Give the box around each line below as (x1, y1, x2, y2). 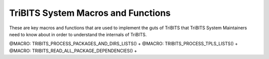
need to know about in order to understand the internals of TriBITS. (9, 31, 147, 37)
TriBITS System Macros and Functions (9, 7, 171, 18)
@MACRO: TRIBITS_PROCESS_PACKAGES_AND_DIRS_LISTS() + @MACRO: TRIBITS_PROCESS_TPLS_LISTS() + (9, 41, 238, 47)
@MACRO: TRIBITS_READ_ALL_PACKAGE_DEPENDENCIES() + (9, 48, 137, 54)
